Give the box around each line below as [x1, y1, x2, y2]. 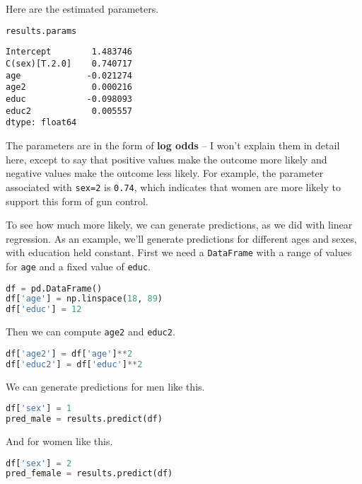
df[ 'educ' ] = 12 [6, 304, 82, 315]
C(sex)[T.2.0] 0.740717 [6, 59, 132, 69]
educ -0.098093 [6, 94, 132, 105]
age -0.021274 [6, 70, 132, 81]
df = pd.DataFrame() [6, 283, 103, 294]
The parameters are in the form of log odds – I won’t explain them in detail [6, 138, 340, 153]
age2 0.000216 [6, 82, 132, 93]
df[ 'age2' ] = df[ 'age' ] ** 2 [6, 348, 133, 359]
